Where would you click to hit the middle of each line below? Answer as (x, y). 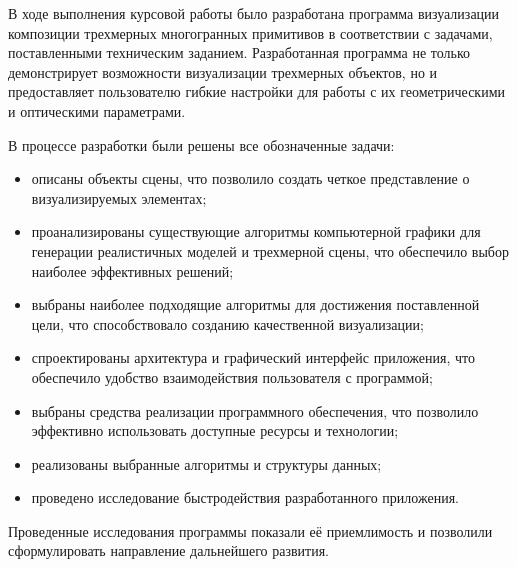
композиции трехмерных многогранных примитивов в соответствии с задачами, (250, 32)
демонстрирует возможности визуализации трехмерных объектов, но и (223, 71)
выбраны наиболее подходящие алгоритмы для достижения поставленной (255, 304)
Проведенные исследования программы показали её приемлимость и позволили (250, 530)
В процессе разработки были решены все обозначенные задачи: (201, 144)
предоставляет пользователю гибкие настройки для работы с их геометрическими (256, 91)
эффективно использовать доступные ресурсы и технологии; (215, 430)
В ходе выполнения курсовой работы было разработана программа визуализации (254, 13)
